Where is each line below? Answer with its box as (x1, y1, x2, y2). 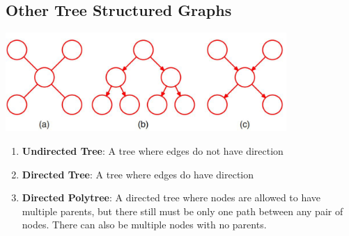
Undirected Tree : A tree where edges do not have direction (22, 143, 284, 158)
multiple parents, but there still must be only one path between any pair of (22, 203, 343, 218)
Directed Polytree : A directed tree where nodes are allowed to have (22, 190, 321, 205)
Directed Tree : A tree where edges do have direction (22, 167, 254, 181)
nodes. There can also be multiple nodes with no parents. (22, 217, 267, 232)
